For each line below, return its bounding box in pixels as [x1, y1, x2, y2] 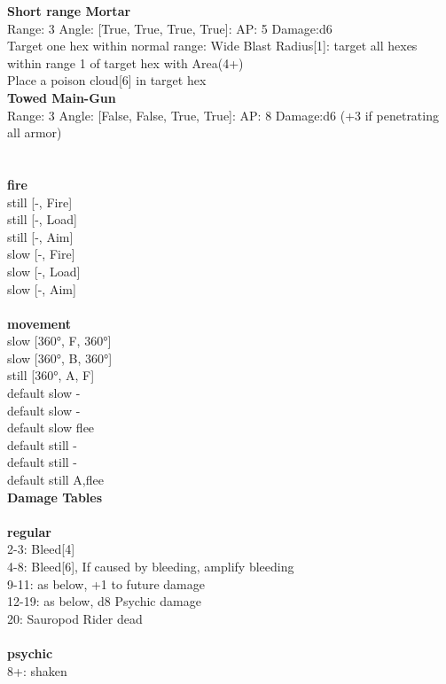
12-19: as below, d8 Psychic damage [7, 592, 201, 610]
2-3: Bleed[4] [7, 540, 75, 558]
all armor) [7, 123, 62, 142]
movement [7, 314, 71, 332]
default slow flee [7, 418, 95, 437]
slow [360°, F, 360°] [7, 331, 112, 350]
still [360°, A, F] [7, 366, 95, 385]
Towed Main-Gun [7, 88, 116, 106]
